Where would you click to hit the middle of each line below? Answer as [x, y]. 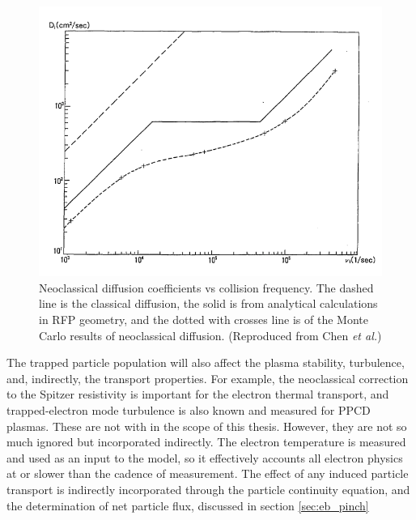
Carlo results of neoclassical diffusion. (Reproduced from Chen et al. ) [210, 335]
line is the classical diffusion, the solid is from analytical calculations [208, 303]
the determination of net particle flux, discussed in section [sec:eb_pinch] [188, 505]
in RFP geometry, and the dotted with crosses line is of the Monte [204, 319]
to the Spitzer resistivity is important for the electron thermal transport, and [198, 394]
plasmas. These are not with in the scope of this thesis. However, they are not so [207, 426]
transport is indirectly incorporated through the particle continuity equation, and [208, 489]
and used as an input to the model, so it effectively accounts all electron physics [205, 457]
